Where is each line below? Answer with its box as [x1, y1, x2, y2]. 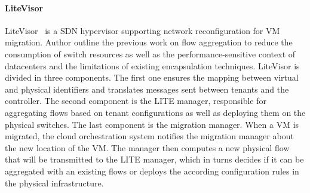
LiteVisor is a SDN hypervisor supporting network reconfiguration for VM [5, 24, 280, 36]
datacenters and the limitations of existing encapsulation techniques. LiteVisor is [5, 59, 300, 72]
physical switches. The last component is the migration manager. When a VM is [5, 118, 299, 130]
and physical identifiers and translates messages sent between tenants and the [5, 82, 289, 95]
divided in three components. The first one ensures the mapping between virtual [5, 71, 299, 84]
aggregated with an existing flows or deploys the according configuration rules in [5, 164, 299, 177]
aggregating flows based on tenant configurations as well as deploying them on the [5, 106, 306, 118]
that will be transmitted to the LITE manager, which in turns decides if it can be [5, 153, 304, 166]
